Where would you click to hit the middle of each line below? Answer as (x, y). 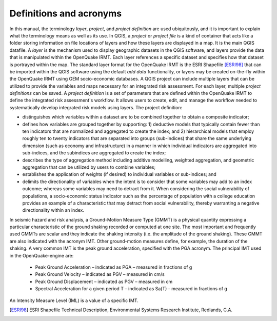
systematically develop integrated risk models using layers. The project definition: (96, 107)
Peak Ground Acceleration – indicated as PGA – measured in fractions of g (114, 267)
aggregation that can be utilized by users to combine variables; (89, 167)
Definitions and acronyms (66, 13)
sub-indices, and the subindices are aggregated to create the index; (94, 153)
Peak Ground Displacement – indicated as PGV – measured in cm (104, 282)
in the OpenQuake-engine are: (42, 255)
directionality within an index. (53, 210)
